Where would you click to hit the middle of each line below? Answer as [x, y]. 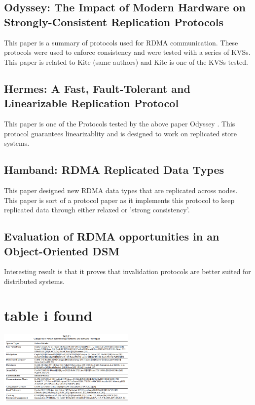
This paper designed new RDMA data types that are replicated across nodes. [121, 190]
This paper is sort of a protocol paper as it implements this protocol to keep [119, 200]
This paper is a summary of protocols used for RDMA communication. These [121, 42]
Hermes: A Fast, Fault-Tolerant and [97, 88]
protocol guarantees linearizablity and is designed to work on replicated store [120, 133]
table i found [48, 315]
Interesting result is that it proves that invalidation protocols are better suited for [127, 271]
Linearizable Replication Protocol [91, 103]
